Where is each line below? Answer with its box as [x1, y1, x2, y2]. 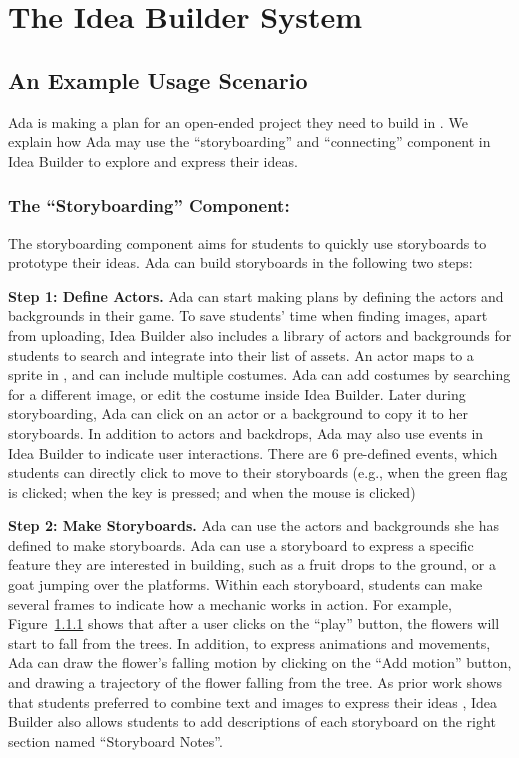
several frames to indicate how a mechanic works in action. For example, [8, 593, 452, 614]
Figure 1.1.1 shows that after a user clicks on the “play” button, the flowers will [8, 613, 500, 634]
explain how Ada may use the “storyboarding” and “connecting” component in [8, 131, 491, 152]
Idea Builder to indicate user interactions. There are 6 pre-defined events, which [8, 442, 498, 463]
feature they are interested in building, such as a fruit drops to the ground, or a [8, 554, 496, 575]
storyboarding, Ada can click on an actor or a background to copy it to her [8, 403, 468, 424]
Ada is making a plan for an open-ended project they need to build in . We [8, 111, 468, 132]
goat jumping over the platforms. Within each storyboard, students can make [8, 574, 483, 595]
